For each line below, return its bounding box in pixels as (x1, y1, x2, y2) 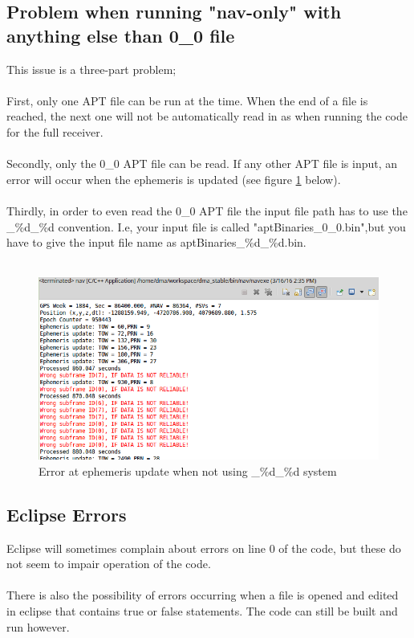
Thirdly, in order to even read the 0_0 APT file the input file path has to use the (6, 202, 408, 219)
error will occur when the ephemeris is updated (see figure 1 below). (6, 170, 341, 187)
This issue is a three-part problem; (6, 60, 177, 77)
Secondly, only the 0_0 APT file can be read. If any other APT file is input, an (6, 155, 398, 172)
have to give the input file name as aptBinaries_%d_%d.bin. (6, 234, 306, 251)
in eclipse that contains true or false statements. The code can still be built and (6, 603, 398, 620)
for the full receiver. (6, 123, 103, 140)
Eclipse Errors (6, 501, 127, 526)
